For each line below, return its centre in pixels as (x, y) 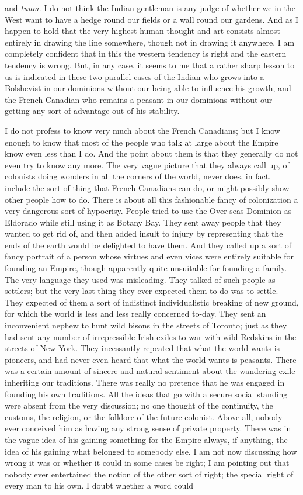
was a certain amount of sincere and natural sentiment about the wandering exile (150, 371)
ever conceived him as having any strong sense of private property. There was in (148, 428)
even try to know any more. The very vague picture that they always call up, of (147, 165)
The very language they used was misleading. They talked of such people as (140, 279)
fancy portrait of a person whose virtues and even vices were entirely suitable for (149, 256)
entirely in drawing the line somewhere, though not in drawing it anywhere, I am (150, 42)
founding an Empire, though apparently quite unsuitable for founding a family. (146, 268)
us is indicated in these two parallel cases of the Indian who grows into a (135, 76)
